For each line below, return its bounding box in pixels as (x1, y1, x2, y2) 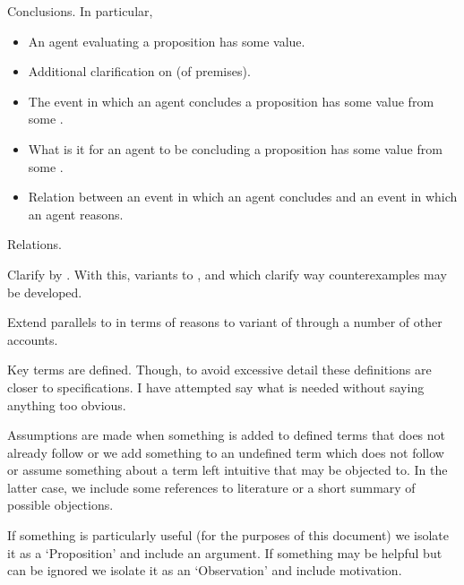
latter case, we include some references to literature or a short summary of (7, 477, 416, 496)
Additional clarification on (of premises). (28, 62, 251, 81)
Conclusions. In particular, (7, 2, 153, 20)
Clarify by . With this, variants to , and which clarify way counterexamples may (7, 264, 447, 283)
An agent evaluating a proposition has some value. (28, 31, 305, 50)
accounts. (7, 330, 58, 348)
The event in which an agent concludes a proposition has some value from (28, 91, 434, 110)
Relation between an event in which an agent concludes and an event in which (28, 187, 458, 206)
